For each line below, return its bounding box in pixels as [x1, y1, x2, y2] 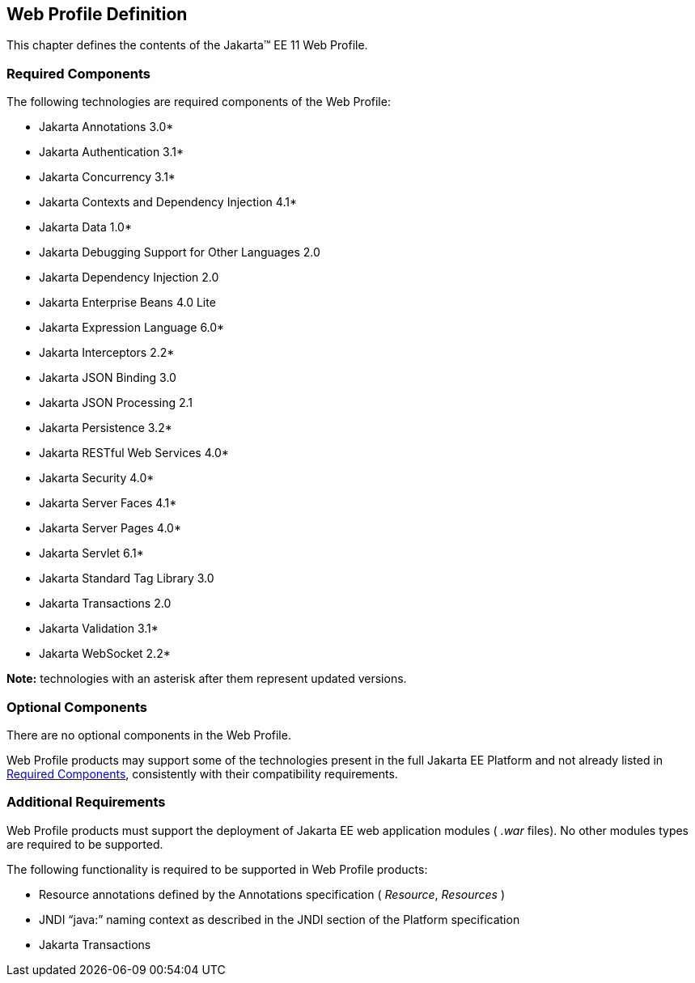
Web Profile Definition [6, 4, 188, 24]
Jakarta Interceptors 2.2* [39, 345, 175, 360]
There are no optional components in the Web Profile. [6, 727, 291, 742]
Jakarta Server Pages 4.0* [39, 521, 181, 536]
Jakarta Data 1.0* [39, 220, 132, 235]
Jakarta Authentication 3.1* [39, 145, 184, 159]
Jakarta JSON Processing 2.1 [39, 396, 193, 410]
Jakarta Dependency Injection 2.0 [39, 270, 219, 285]
